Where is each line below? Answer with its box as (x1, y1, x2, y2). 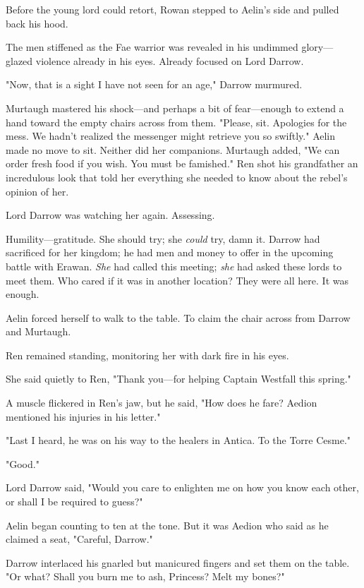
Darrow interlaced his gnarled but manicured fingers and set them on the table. (6, 555, 350, 570)
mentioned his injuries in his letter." (6, 409, 161, 424)
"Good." (6, 456, 40, 471)
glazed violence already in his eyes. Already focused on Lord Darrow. (6, 53, 304, 68)
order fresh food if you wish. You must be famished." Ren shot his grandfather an (6, 156, 358, 171)
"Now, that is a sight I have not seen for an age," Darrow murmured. (6, 77, 303, 92)
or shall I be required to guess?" (6, 494, 143, 509)
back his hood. (6, 16, 68, 30)
